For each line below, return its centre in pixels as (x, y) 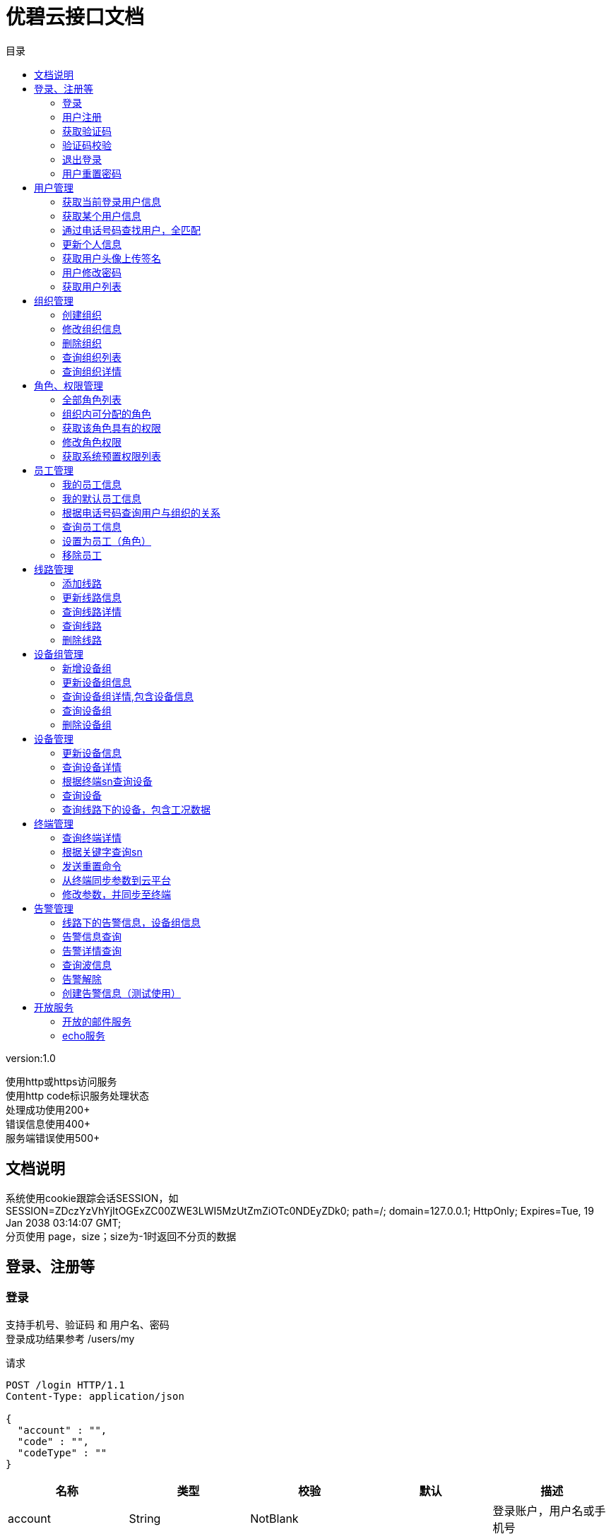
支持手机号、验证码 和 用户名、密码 (88, 1324)
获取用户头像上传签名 (112, 258)
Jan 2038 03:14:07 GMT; (64, 1222)
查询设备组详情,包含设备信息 (128, 696)
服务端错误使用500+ (53, 1138)
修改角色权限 (92, 442)
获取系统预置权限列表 (112, 456)
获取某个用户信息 (102, 216)
